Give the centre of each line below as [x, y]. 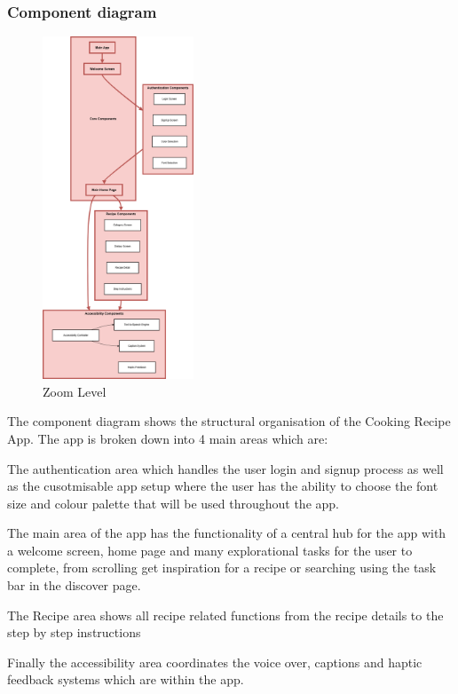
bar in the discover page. [74, 585]
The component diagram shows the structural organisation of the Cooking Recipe [229, 421]
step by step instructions [74, 632]
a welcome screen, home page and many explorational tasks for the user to [210, 550]
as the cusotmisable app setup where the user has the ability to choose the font [223, 486]
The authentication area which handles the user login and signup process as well [225, 468]
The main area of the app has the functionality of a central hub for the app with [227, 533]
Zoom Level [75, 391]
